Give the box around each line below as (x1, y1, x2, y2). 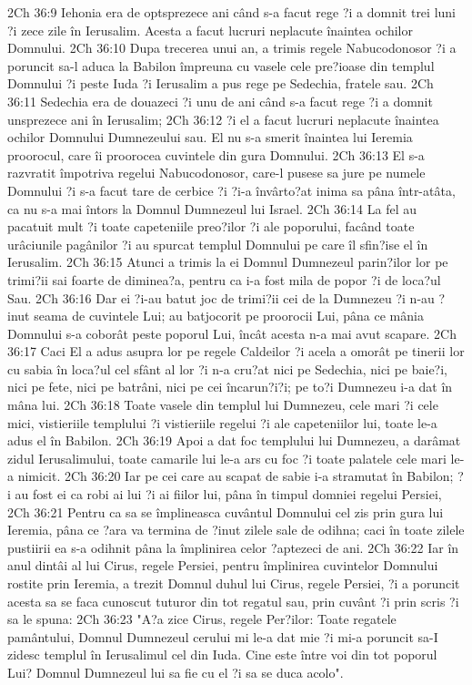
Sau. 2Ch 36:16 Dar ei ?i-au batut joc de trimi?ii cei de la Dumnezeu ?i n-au (7, 288, 435, 307)
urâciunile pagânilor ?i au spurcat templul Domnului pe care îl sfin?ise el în (7, 234, 428, 253)
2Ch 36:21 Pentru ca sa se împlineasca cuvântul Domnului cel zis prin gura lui (7, 502, 444, 521)
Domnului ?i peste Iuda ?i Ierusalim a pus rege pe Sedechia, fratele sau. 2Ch (7, 74, 434, 93)
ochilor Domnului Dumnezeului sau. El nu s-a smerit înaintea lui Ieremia (7, 128, 413, 147)
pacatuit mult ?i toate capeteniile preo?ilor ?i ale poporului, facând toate (7, 217, 415, 236)
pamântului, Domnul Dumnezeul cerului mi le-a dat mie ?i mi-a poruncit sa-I (7, 627, 438, 646)
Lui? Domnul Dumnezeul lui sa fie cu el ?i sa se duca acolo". (7, 662, 344, 681)
